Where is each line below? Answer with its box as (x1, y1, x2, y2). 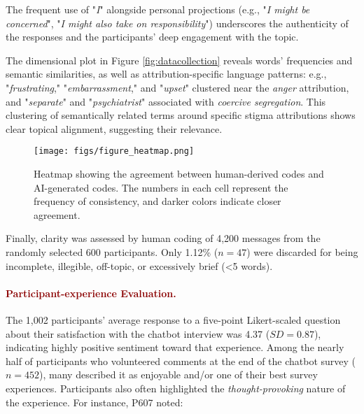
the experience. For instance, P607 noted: (6, 394, 183, 409)
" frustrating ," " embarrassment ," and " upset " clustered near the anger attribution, (6, 80, 349, 94)
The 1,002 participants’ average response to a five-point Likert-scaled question (6, 312, 341, 327)
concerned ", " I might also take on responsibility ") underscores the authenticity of (6, 15, 349, 30)
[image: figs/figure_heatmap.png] (34, 146, 195, 157)
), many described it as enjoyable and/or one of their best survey (39, 367, 318, 382)
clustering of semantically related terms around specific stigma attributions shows (6, 108, 356, 122)
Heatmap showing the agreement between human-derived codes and (34, 166, 324, 180)
